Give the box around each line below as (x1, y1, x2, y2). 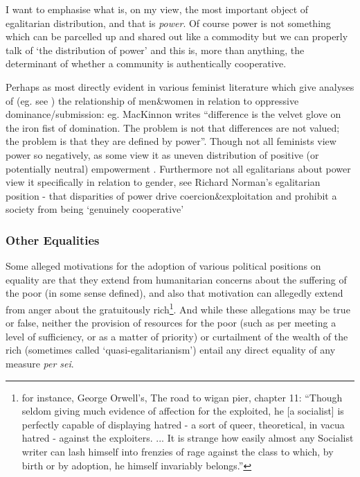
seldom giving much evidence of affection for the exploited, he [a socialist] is (21, 404, 344, 418)
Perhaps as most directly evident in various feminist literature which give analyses (6, 79, 354, 94)
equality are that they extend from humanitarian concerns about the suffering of (6, 272, 347, 286)
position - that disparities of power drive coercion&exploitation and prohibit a (6, 188, 337, 202)
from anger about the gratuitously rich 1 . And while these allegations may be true (6, 300, 350, 316)
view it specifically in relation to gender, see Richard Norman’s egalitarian (6, 175, 321, 189)
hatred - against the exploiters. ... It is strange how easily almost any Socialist (21, 431, 354, 445)
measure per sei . (6, 356, 74, 370)
